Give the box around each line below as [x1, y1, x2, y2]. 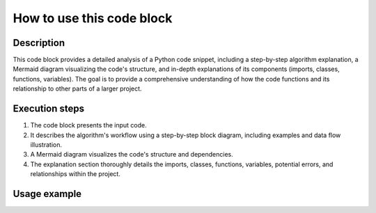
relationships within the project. [30, 170, 121, 178]
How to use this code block [13, 10, 173, 26]
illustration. [30, 140, 63, 149]
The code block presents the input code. [30, 121, 147, 129]
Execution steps [13, 103, 85, 115]
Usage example [13, 188, 82, 200]
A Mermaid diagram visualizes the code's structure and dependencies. [30, 150, 233, 159]
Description [13, 37, 65, 49]
